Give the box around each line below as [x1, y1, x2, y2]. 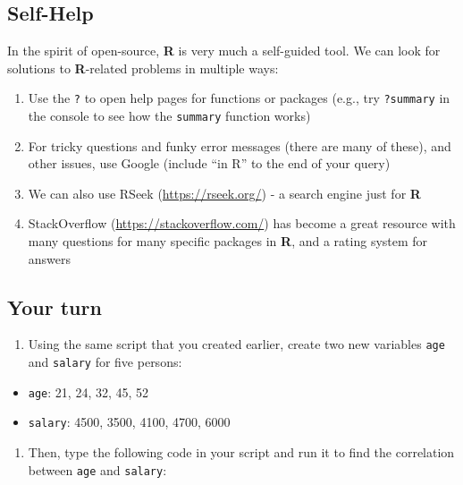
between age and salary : [28, 460, 167, 479]
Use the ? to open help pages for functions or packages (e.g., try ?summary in [28, 89, 450, 107]
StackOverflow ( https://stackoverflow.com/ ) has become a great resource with [28, 214, 456, 233]
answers [28, 249, 72, 268]
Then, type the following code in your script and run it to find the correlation [28, 443, 455, 462]
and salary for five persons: [28, 353, 182, 371]
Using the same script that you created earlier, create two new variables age [28, 335, 445, 353]
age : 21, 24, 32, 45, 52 [28, 382, 149, 401]
